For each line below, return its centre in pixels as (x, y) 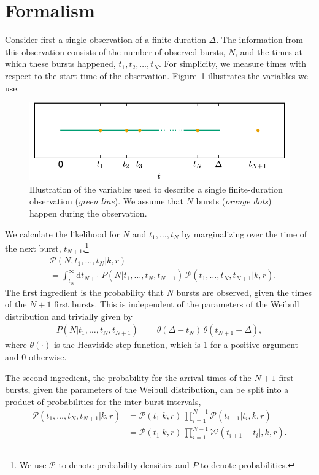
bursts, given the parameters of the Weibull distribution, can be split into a (147, 389)
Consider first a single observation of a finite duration (106, 40)
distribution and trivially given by (69, 316)
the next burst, (33, 248)
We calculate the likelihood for (63, 234)
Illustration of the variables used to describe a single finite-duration (156, 189)
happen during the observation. (88, 213)
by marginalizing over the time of (244, 234)
